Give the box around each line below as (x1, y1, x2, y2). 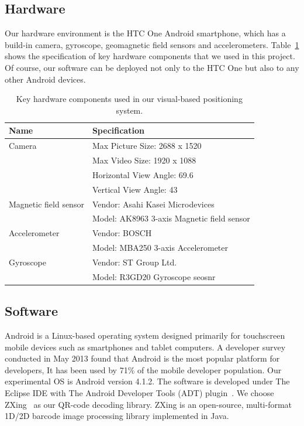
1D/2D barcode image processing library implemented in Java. (5, 410, 229, 422)
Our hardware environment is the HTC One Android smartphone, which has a (5, 27, 286, 39)
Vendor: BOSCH (92, 227, 152, 239)
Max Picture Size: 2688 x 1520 (92, 139, 202, 152)
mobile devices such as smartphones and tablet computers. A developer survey (5, 340, 286, 353)
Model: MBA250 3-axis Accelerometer (92, 241, 229, 254)
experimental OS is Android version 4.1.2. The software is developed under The (5, 375, 290, 387)
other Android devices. (5, 73, 86, 85)
